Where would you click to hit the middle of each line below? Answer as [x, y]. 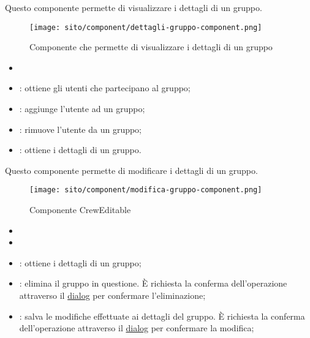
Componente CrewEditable [80, 210]
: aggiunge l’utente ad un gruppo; [82, 109]
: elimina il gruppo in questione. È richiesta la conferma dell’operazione [153, 283]
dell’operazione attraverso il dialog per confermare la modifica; [137, 328]
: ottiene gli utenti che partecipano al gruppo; [105, 88]
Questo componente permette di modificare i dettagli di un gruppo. [131, 170]
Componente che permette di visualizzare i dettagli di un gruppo [151, 47]
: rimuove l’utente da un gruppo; [81, 129]
